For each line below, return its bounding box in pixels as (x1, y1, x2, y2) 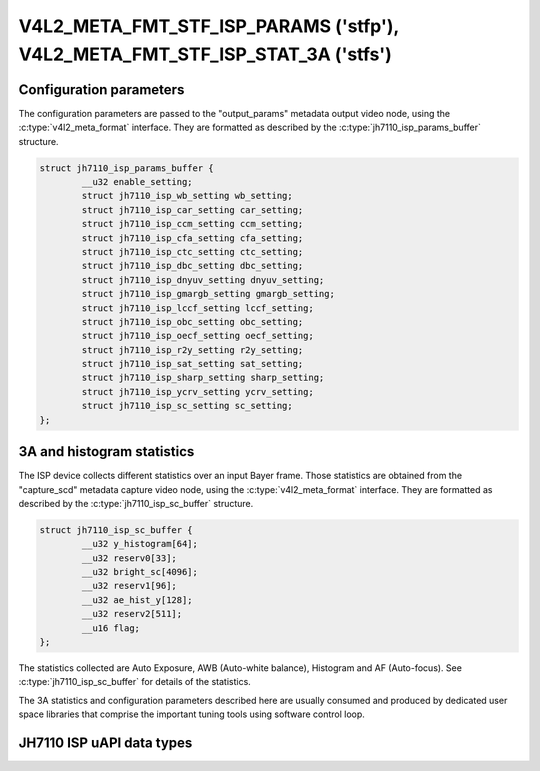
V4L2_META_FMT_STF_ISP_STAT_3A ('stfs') (18, 43, 392, 65)
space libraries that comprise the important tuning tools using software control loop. (18, 708, 365, 720)
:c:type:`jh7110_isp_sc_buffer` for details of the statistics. (18, 676, 252, 688)
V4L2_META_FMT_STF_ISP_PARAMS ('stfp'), (18, 15, 399, 37)
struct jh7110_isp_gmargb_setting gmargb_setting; (81, 288, 335, 300)
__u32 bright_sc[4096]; (81, 566, 199, 578)
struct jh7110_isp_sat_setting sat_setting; (81, 358, 304, 370)
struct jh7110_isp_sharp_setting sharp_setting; (81, 372, 325, 384)
